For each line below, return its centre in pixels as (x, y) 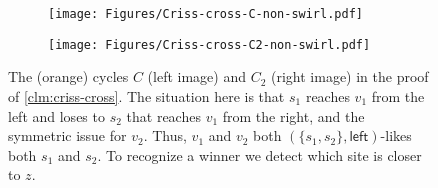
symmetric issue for (67, 135)
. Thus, (165, 135)
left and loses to (56, 115)
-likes (396, 135)
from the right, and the (293, 115)
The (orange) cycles (68, 76)
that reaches (163, 115)
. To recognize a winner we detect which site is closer (259, 154)
